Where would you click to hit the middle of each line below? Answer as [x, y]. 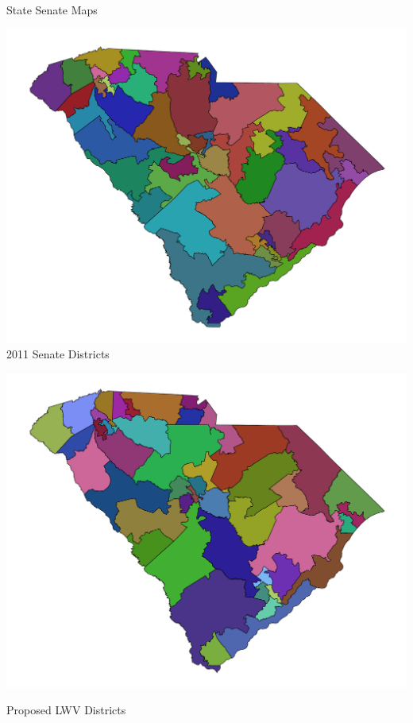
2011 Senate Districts [58, 354]
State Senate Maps [52, 10]
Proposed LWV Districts [66, 709]
